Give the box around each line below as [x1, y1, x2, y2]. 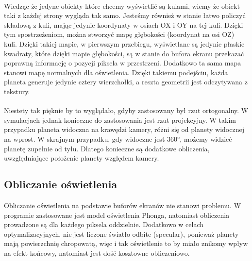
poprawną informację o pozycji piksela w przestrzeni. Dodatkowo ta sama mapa [4, 58, 241, 68]
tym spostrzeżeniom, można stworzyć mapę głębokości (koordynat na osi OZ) [4, 29, 235, 39]
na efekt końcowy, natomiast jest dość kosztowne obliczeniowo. [4, 248, 190, 258]
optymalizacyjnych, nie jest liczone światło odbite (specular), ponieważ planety [4, 228, 239, 239]
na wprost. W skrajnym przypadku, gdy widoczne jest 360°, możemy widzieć [4, 133, 232, 144]
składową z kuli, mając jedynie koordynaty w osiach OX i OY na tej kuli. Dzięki [4, 19, 243, 30]
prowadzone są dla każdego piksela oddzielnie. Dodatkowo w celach [4, 219, 204, 229]
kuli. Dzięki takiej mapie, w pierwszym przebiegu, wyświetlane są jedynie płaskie [4, 38, 245, 49]
